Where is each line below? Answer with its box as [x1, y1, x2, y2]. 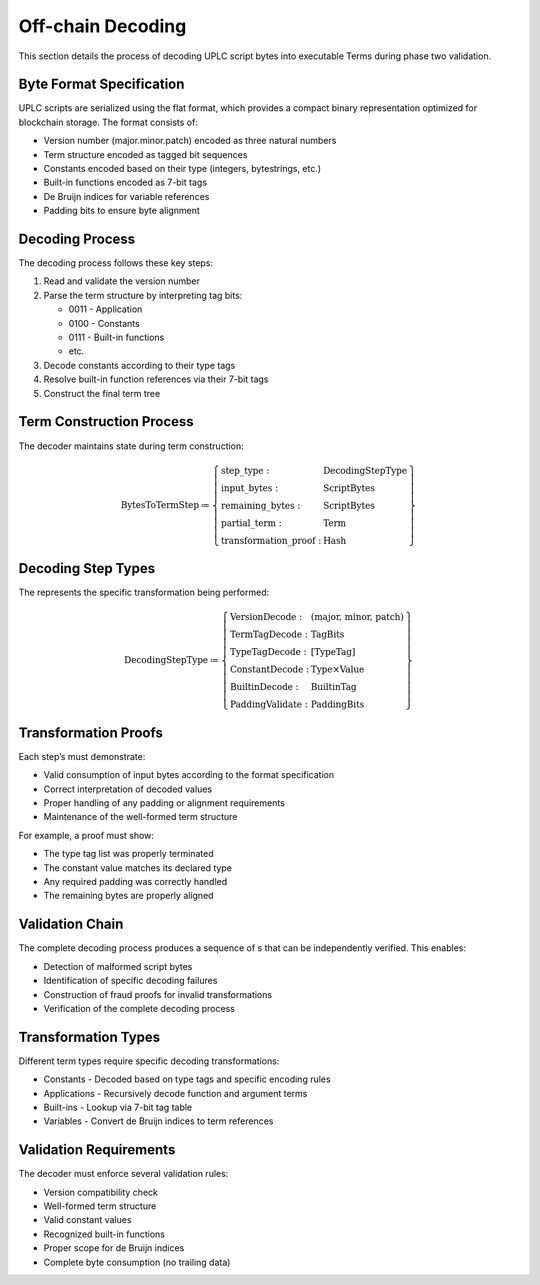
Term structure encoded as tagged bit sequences [43, 148, 248, 160]
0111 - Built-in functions [68, 331, 165, 344]
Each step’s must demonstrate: [18, 750, 146, 762]
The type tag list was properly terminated [43, 848, 214, 860]
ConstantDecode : [230, 664, 310, 675]
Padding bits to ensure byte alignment [43, 205, 200, 217]
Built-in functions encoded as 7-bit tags [43, 176, 208, 189]
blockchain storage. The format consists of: [18, 116, 199, 128]
